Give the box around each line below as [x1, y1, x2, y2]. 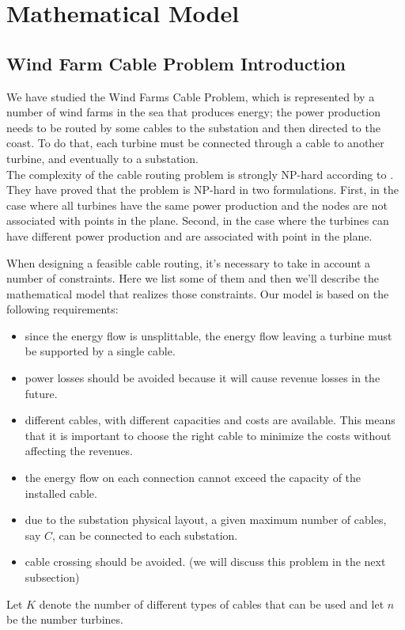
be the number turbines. [6, 611, 123, 628]
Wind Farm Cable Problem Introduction [6, 51, 346, 75]
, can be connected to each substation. [52, 526, 238, 543]
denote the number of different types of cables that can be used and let [39, 595, 384, 612]
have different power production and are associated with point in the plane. [6, 227, 373, 244]
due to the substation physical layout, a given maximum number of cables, [25, 511, 387, 528]
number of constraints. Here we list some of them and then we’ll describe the [6, 270, 380, 287]
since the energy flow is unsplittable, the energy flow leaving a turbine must [25, 327, 392, 343]
